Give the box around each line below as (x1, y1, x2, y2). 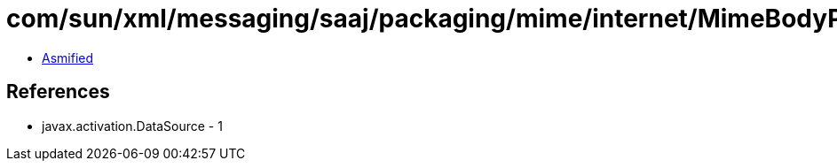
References (6, 80, 110, 103)
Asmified (42, 50, 94, 65)
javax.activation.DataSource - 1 (42, 118, 223, 134)
